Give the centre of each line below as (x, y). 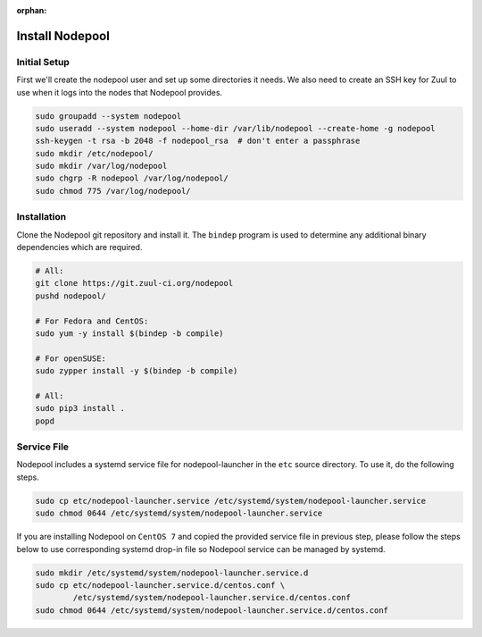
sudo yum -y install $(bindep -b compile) (129, 333)
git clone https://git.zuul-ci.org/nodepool (134, 283)
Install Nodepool (63, 36)
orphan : (32, 10)
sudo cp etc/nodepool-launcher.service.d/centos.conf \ (160, 585)
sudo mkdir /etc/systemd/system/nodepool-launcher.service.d (172, 573)
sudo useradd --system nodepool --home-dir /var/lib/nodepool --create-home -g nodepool (236, 128)
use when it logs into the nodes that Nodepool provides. (120, 92)
